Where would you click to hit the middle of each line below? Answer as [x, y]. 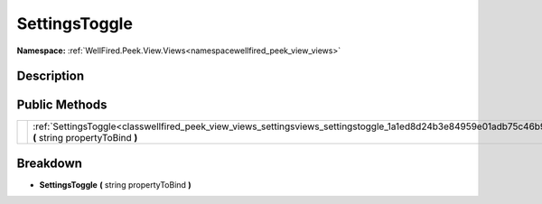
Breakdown [50, 163]
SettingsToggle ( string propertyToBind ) [115, 184]
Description [51, 76]
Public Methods [62, 105]
